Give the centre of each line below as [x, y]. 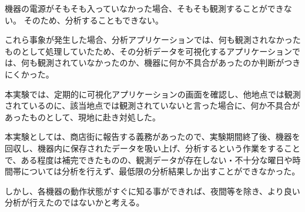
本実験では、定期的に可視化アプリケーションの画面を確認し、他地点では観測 [153, 94]
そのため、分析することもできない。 [94, 20]
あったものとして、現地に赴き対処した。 [83, 117]
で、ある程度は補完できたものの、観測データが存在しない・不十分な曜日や [149, 159]
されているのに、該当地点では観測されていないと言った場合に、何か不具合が [152, 105]
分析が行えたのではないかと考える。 [75, 202]
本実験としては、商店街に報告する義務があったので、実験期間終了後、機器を [152, 137]
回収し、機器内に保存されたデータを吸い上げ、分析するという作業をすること [153, 148]
